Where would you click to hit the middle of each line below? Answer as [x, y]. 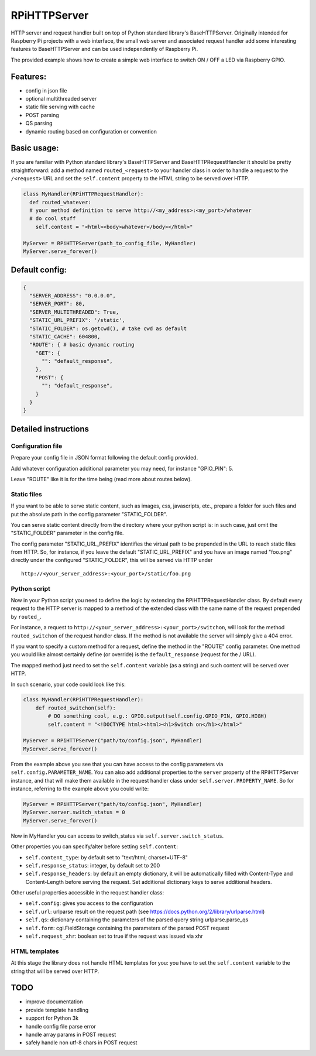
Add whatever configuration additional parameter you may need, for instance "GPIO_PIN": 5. [122, 468]
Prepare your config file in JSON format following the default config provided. [104, 458]
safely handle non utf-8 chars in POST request [81, 1043]
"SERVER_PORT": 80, [57, 304]
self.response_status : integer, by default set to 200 [93, 865]
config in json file [46, 90]
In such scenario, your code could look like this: [68, 684]
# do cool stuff [53, 219]
